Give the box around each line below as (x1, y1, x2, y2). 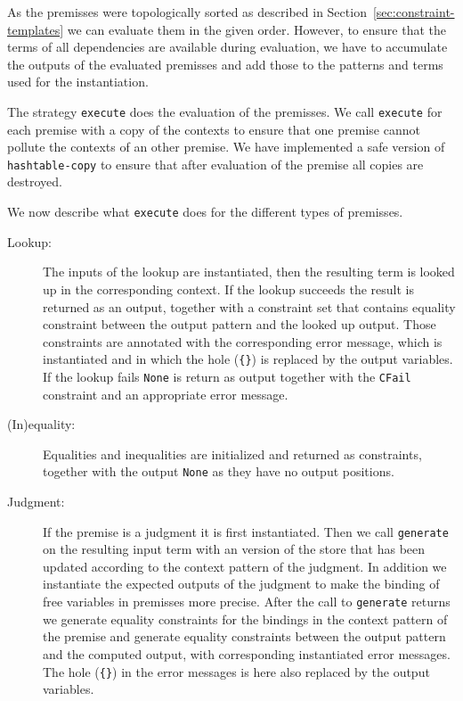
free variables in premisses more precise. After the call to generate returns (43, 592, 451, 611)
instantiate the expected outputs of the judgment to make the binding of (43, 574, 440, 593)
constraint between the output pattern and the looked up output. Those (43, 315, 436, 334)
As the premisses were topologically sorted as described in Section (7, 3, 367, 21)
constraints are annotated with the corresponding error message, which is (43, 332, 443, 350)
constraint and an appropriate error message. (43, 384, 288, 403)
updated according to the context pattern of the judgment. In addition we (43, 557, 447, 575)
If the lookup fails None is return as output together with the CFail (43, 367, 411, 385)
